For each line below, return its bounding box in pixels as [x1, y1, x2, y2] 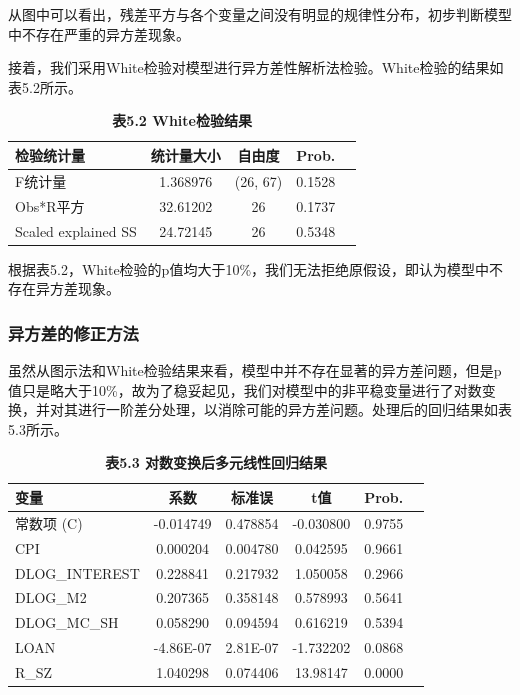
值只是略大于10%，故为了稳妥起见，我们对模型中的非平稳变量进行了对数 [8, 379, 482, 400]
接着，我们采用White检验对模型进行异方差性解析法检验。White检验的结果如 [8, 57, 504, 78]
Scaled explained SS [15, 220, 137, 241]
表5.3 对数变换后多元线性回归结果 [105, 452, 328, 473]
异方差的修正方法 [8, 320, 139, 345]
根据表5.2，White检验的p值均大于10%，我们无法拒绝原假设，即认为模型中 [8, 258, 490, 279]
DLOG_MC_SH [15, 612, 119, 633]
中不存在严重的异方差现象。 [8, 23, 190, 44]
